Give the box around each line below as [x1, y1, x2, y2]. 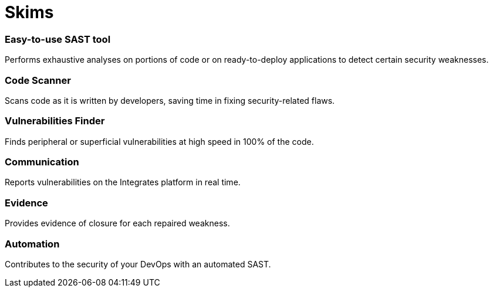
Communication [5, 156, 79, 168]
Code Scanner [5, 74, 71, 86]
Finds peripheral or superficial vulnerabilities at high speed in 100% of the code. [5, 136, 314, 147]
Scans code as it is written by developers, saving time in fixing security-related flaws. [5, 95, 335, 106]
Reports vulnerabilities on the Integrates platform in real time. [5, 177, 241, 188]
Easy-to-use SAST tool [5, 33, 111, 45]
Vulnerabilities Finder [5, 115, 105, 127]
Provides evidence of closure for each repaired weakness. [5, 218, 230, 229]
